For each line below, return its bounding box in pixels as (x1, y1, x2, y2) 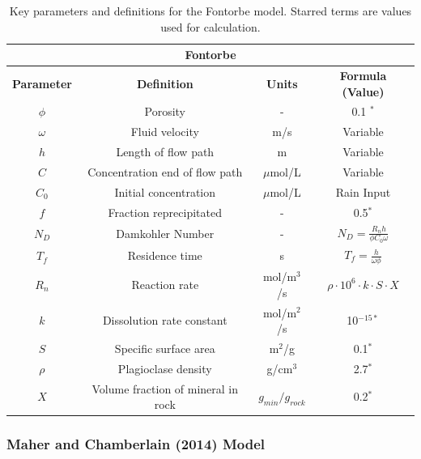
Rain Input (335, 183, 391, 200)
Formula (339, 67, 387, 84)
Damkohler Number (116, 224, 215, 241)
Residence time (127, 247, 202, 264)
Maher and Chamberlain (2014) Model (6, 434, 266, 454)
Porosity (144, 103, 186, 120)
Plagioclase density (117, 359, 212, 376)
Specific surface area (114, 339, 215, 356)
